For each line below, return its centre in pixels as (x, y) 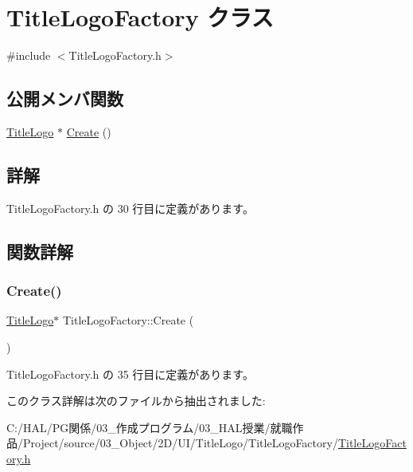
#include (29, 55)
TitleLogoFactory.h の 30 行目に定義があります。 (130, 208)
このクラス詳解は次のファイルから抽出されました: (136, 401)
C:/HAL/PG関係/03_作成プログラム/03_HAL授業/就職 (150, 427)
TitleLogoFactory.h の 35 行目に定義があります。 (130, 374)
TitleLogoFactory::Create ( (128, 320)
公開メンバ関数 (65, 98)
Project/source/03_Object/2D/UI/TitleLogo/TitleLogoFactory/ (180, 443)
